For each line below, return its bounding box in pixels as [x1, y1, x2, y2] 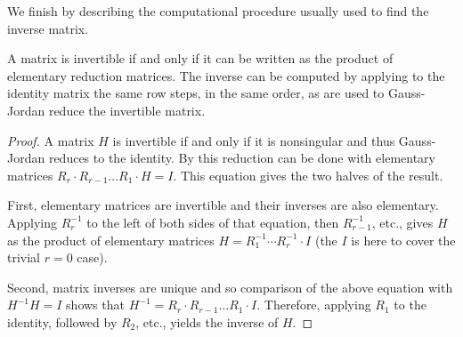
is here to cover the [351, 230, 456, 249]
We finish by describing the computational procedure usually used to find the [7, 2, 429, 20]
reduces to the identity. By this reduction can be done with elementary [48, 148, 435, 167]
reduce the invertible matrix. [48, 100, 206, 119]
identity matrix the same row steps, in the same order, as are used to [7, 84, 385, 102]
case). [77, 248, 108, 267]
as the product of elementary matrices [7, 230, 215, 249]
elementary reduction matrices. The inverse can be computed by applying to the [7, 66, 445, 84]
